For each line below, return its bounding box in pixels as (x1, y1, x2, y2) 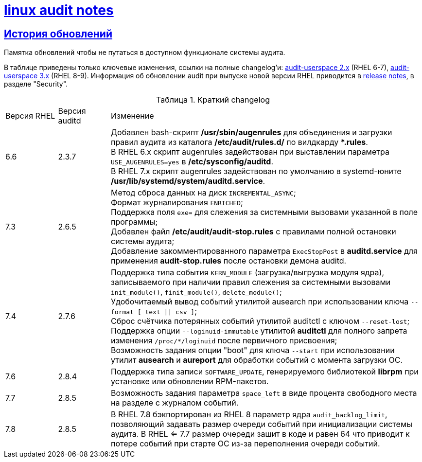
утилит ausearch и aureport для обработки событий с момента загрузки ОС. (111, 355, 403, 365)
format (111, 308, 134, 316)
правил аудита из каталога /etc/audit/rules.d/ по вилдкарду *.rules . (111, 137, 368, 147)
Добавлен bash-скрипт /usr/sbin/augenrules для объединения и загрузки (111, 127, 392, 138)
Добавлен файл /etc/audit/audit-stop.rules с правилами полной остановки (111, 227, 396, 237)
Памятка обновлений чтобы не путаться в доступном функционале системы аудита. (4, 48, 285, 57)
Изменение (111, 111, 154, 121)
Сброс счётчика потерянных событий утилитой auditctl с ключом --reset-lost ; (111, 316, 410, 326)
